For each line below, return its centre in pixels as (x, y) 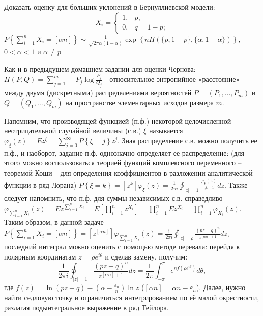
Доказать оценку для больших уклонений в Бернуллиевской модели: (110, 7)
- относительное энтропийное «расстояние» (172, 79)
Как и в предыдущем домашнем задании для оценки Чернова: (100, 68)
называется (166, 131)
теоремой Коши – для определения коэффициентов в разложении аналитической (128, 172)
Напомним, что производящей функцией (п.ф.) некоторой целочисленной (118, 120)
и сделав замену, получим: (146, 256)
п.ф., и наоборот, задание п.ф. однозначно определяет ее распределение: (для (124, 152)
